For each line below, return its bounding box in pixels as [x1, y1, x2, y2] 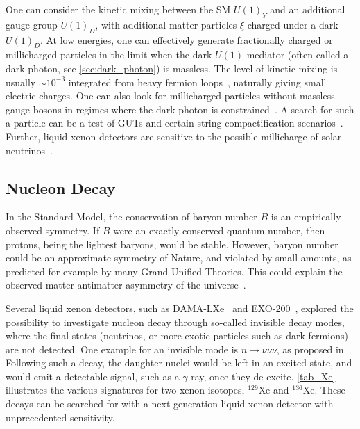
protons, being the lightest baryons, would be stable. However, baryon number [6, 236, 338, 251]
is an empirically [271, 209, 341, 224]
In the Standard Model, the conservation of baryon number [6, 209, 257, 224]
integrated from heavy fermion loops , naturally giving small [68, 74, 327, 89]
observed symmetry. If [6, 222, 100, 237]
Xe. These [302, 382, 345, 397]
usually [6, 74, 36, 89]
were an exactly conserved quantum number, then [113, 222, 325, 237]
